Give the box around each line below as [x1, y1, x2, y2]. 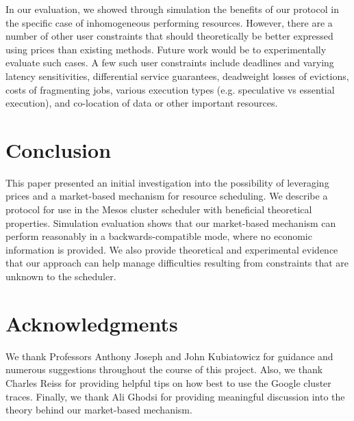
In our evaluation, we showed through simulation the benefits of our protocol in [5, 2, 339, 16]
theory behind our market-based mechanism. [5, 403, 192, 417]
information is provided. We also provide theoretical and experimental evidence [5, 242, 338, 256]
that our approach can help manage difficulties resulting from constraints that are [5, 256, 349, 270]
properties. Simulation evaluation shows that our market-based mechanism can [5, 215, 336, 230]
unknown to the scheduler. [5, 269, 116, 284]
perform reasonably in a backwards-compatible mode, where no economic [5, 229, 312, 243]
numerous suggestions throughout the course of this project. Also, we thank [5, 362, 323, 377]
